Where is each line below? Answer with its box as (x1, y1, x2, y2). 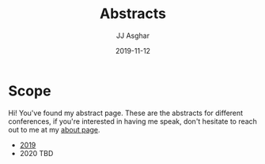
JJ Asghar (115, 31, 150, 40)
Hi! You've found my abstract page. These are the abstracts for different (8, 108, 244, 117)
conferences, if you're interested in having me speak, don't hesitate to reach (8, 116, 257, 126)
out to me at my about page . (8, 125, 100, 134)
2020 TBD (19, 148, 54, 158)
